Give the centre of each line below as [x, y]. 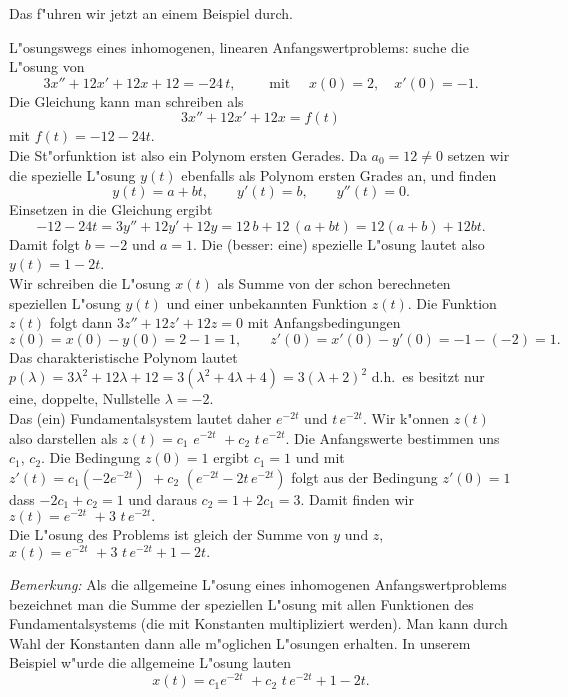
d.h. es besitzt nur [428, 376]
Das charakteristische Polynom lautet [123, 356]
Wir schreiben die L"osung [90, 282]
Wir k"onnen [410, 417]
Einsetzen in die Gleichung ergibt [111, 209]
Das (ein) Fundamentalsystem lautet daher [140, 417]
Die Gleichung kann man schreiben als [126, 100]
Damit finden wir [361, 498]
